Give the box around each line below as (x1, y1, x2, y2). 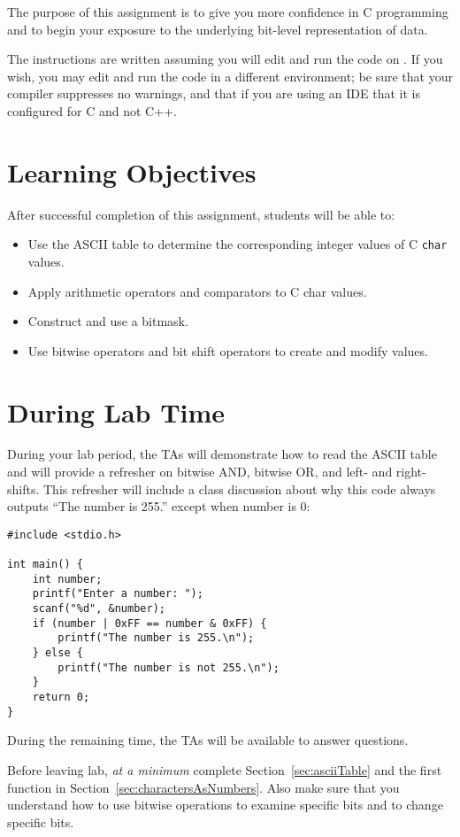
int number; (32, 572, 103, 585)
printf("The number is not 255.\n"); (57, 661, 280, 674)
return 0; (32, 691, 90, 704)
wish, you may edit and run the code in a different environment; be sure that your (7, 66, 453, 85)
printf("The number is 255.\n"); (57, 632, 255, 645)
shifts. (7, 479, 40, 498)
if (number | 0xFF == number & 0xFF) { (32, 616, 267, 630)
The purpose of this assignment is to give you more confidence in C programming (7, 3, 448, 20)
